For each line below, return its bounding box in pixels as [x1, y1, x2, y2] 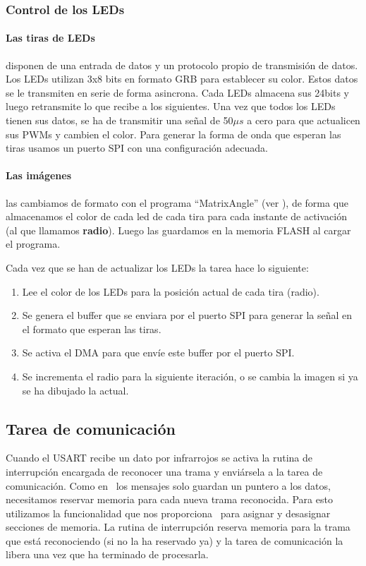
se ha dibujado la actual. [22, 383, 129, 397]
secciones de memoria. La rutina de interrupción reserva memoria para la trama [6, 519, 350, 534]
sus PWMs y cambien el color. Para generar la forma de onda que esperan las [6, 126, 341, 141]
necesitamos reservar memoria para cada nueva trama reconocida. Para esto [6, 492, 333, 507]
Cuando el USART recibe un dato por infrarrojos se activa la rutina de [6, 450, 313, 465]
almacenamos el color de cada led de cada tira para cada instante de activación [6, 209, 347, 224]
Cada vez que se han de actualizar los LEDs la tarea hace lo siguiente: [6, 260, 309, 275]
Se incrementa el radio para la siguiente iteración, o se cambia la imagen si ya [22, 368, 358, 383]
